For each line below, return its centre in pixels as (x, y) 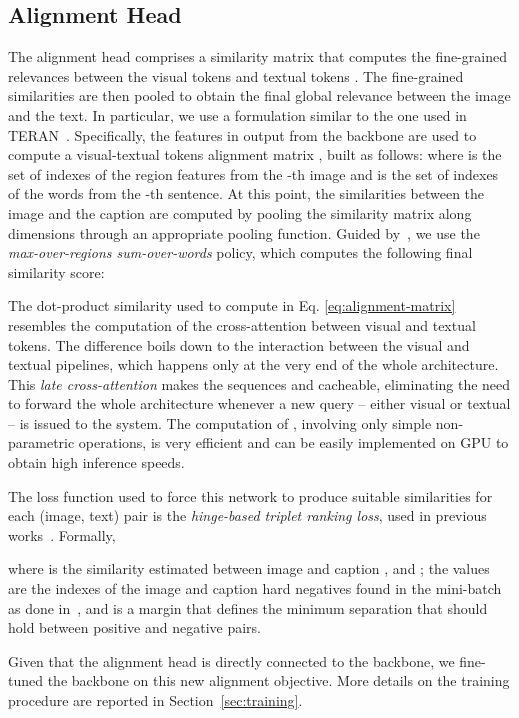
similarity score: (56, 271)
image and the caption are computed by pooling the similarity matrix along (240, 212)
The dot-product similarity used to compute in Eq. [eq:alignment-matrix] (232, 305)
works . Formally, (62, 534)
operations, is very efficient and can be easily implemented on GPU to (293, 442)
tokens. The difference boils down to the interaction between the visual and (239, 344)
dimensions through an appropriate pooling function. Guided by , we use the (244, 232)
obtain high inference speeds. (96, 462)
